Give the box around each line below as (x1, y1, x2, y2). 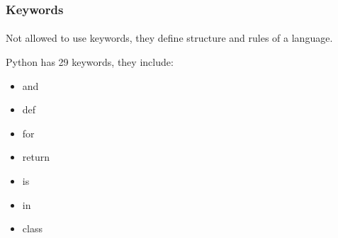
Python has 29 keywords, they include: (6, 55, 174, 69)
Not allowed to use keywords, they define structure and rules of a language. (6, 30, 333, 45)
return (22, 149, 50, 164)
